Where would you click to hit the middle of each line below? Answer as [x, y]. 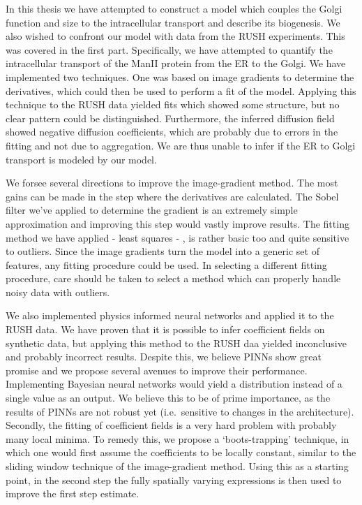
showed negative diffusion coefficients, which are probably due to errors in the [172, 132]
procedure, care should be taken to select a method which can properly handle [173, 278]
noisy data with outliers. [58, 292]
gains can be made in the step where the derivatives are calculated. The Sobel [172, 196]
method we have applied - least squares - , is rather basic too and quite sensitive [178, 237]
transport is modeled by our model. [81, 159]
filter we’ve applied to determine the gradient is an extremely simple [152, 210]
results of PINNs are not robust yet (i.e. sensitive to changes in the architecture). [180, 411]
